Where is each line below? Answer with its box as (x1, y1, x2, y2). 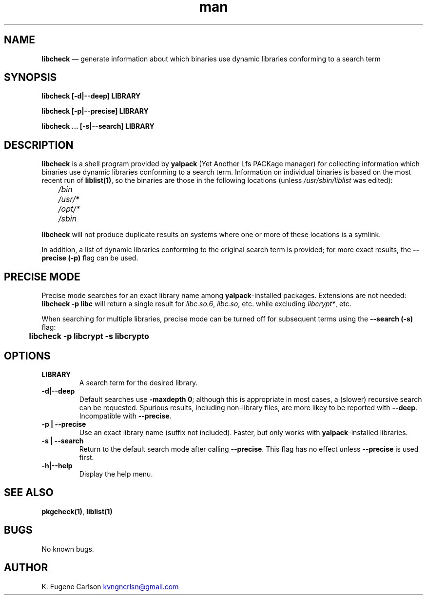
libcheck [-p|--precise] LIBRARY (41, 107, 149, 116)
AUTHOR (4, 561, 48, 574)
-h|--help (41, 461, 73, 470)
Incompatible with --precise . (79, 411, 172, 420)
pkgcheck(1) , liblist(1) (41, 507, 113, 516)
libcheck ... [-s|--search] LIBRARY (41, 122, 155, 131)
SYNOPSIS (4, 71, 57, 84)
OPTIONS (4, 349, 51, 362)
